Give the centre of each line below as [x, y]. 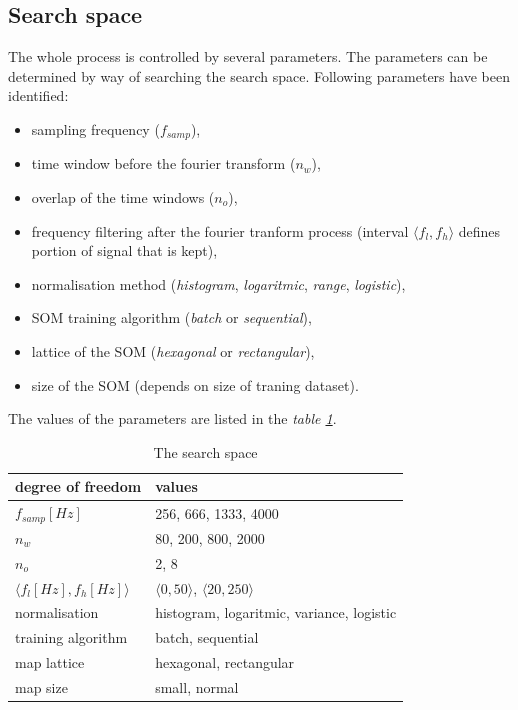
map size [41, 686]
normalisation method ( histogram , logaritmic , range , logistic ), [218, 283]
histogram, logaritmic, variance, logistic [276, 612]
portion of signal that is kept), [124, 250]
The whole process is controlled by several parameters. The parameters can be [248, 56]
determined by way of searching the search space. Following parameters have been [259, 75]
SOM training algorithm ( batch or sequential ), [171, 317]
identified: [38, 95]
